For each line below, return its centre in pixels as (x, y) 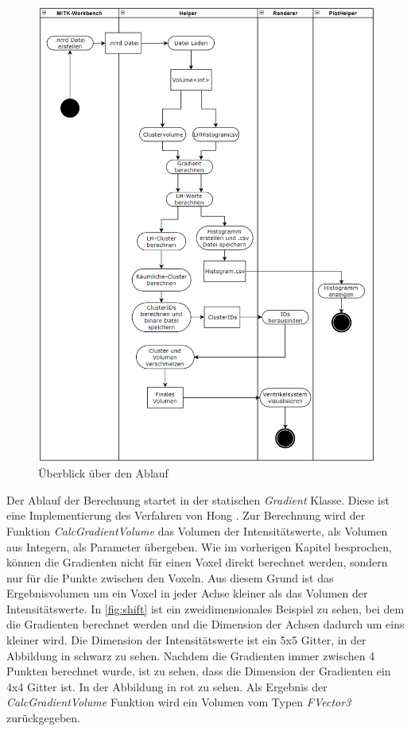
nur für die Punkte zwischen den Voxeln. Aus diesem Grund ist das (170, 577)
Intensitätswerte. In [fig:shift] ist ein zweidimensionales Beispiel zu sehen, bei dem (205, 608)
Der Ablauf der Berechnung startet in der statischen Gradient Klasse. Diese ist (198, 499)
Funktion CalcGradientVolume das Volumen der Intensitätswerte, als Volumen (197, 530)
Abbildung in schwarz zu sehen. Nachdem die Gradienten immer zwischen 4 (191, 655)
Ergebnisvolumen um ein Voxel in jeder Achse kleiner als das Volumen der (187, 593)
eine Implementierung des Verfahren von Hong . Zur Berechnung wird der (186, 515)
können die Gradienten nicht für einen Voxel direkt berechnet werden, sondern (197, 562)
